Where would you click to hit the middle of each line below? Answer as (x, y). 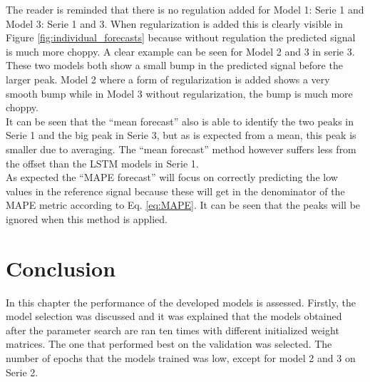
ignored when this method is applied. (87, 218)
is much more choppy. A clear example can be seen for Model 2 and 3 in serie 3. (180, 51)
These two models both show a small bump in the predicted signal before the (174, 65)
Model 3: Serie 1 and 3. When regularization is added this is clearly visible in (174, 23)
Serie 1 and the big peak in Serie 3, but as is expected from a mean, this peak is (181, 135)
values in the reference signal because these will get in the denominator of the (175, 191)
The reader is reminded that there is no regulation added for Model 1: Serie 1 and (185, 9)
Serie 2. (22, 372)
